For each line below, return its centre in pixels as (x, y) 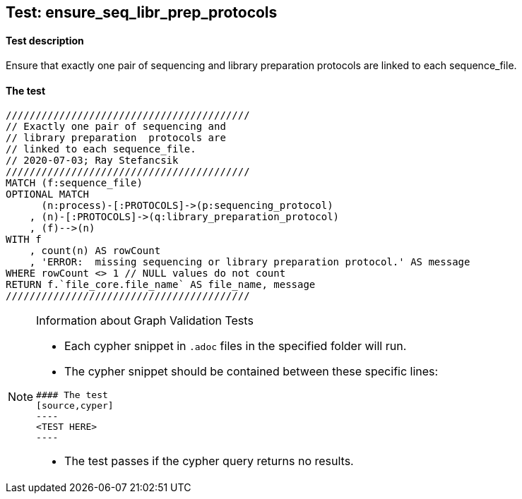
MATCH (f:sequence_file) (74, 183)
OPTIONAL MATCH (48, 194)
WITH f (24, 240)
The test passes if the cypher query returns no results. (209, 461)
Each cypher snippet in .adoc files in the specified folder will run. (236, 346)
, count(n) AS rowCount (95, 251)
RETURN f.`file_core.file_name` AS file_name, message (161, 285)
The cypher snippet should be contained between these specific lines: (251, 372)
